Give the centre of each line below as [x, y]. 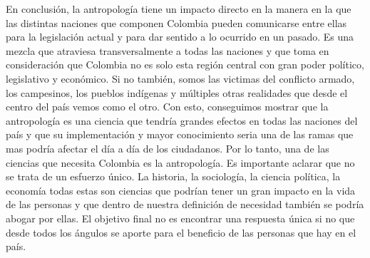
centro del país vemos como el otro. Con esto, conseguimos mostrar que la [167, 107]
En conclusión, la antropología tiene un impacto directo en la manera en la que [179, 9]
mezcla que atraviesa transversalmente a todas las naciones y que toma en [168, 50]
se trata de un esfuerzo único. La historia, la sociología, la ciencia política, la [173, 176]
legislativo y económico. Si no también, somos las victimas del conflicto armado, [180, 78]
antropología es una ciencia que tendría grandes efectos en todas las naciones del [182, 120]
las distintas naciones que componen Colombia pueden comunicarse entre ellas [176, 22]
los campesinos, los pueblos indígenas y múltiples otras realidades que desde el [177, 92]
